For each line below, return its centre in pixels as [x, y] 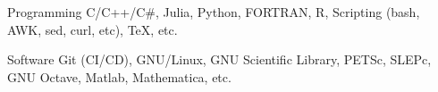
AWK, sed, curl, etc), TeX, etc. [93, 29]
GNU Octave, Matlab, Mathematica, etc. [119, 76]
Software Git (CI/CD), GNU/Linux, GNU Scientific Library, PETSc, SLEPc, [219, 59]
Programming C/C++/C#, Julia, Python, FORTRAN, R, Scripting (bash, [214, 12]
